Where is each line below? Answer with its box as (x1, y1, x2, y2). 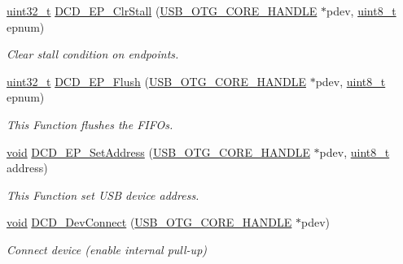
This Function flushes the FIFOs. (7, 115, 173, 132)
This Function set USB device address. (7, 186, 199, 203)
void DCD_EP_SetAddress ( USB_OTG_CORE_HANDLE (7, 143, 310, 160)
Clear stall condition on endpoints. (7, 45, 179, 63)
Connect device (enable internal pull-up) (7, 240, 208, 258)
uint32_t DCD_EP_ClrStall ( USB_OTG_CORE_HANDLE (7, 2, 318, 19)
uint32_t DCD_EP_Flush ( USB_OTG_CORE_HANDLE (7, 72, 306, 89)
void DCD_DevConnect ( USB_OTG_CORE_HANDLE (7, 214, 292, 231)
